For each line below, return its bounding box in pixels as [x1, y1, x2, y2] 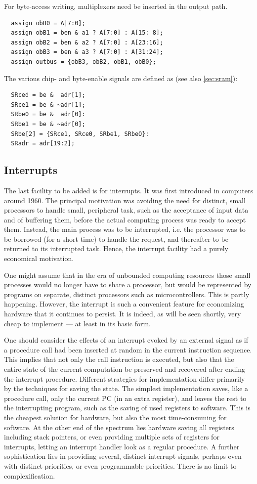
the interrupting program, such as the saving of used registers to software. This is [4, 402, 251, 413]
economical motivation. [4, 253, 74, 264]
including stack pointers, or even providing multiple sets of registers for [4, 432, 219, 442]
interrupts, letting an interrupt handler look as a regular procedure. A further [4, 441, 240, 451]
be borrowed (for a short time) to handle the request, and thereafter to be [4, 233, 228, 244]
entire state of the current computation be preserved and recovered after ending [4, 364, 246, 374]
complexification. [4, 470, 55, 481]
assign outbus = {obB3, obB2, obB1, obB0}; [11, 58, 156, 65]
